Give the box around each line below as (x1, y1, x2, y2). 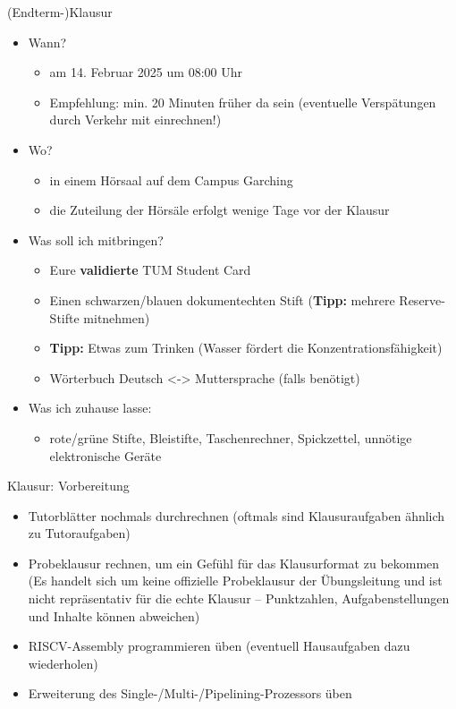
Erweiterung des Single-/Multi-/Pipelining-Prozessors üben (28, 684, 352, 703)
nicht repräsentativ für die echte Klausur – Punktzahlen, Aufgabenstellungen (28, 589, 450, 608)
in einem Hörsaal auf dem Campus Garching (49, 170, 293, 189)
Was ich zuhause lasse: (28, 398, 152, 417)
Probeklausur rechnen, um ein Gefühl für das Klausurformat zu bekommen (28, 553, 440, 572)
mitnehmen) (83, 308, 150, 327)
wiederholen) (28, 653, 98, 672)
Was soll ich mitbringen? (28, 230, 164, 249)
